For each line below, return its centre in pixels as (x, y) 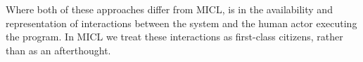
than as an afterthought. (58, 50)
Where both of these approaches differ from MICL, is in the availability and (169, 9)
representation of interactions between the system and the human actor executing (181, 23)
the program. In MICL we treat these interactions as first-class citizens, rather (174, 37)
